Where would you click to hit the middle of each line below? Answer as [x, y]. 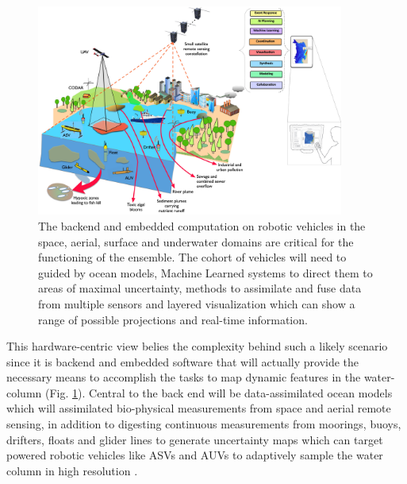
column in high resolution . [72, 470]
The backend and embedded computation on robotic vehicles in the [202, 225]
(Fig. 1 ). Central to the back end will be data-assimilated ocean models [219, 392]
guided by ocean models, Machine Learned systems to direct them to [205, 272]
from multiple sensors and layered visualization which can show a [197, 303]
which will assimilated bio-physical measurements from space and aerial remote [199, 408]
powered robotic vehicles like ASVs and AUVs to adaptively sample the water [195, 455]
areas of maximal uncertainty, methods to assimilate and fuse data [200, 288]
